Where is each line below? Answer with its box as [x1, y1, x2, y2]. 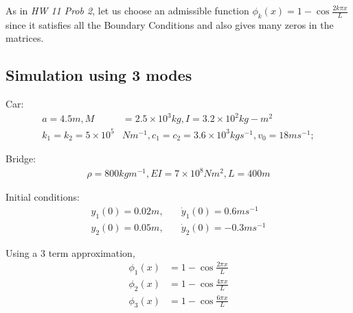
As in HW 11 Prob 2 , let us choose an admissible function [5, 3, 249, 17]
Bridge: [5, 151, 36, 166]
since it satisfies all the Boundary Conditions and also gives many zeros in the [5, 17, 334, 32]
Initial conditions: [5, 190, 80, 204]
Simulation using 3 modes [5, 64, 192, 86]
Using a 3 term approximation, [5, 245, 135, 260]
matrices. [5, 31, 44, 45]
